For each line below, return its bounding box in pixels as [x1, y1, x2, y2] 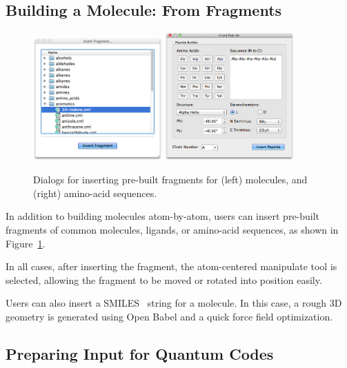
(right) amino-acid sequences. [33, 185, 157, 200]
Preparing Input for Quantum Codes [6, 343, 274, 364]
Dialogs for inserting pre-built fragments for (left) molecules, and [33, 172, 308, 187]
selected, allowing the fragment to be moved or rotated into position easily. [6, 272, 322, 287]
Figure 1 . [6, 236, 46, 250]
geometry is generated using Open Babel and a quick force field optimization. [6, 309, 333, 323]
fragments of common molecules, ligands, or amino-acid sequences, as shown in [6, 222, 339, 236]
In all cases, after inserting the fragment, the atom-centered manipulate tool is [6, 259, 337, 274]
